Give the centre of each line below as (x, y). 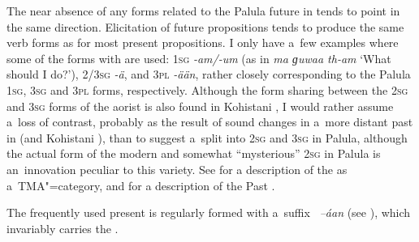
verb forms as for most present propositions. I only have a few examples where (203, 42)
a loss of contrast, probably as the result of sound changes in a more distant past (210, 122)
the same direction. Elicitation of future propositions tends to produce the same (205, 26)
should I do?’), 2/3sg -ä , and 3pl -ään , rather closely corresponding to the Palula (209, 74)
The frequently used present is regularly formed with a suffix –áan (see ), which (209, 212)
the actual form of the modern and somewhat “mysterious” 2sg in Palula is (194, 153)
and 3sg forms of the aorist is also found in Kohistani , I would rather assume (200, 106)
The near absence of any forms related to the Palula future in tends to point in (203, 11)
